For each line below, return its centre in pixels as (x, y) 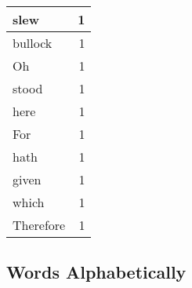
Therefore (39, 225)
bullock (33, 43)
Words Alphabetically (96, 272)
